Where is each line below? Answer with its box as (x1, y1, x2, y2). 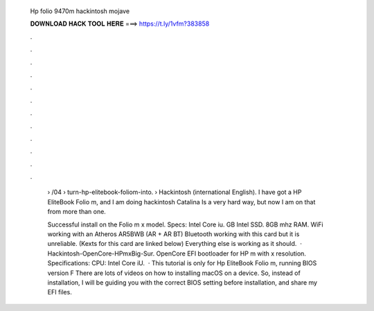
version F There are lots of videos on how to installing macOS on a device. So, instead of (47, 269, 301, 277)
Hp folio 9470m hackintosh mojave (30, 7, 130, 15)
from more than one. (47, 208, 107, 216)
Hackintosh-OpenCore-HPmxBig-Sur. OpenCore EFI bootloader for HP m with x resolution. (47, 249, 306, 258)
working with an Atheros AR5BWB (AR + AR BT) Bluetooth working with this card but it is (47, 230, 300, 238)
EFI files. (47, 288, 72, 296)
